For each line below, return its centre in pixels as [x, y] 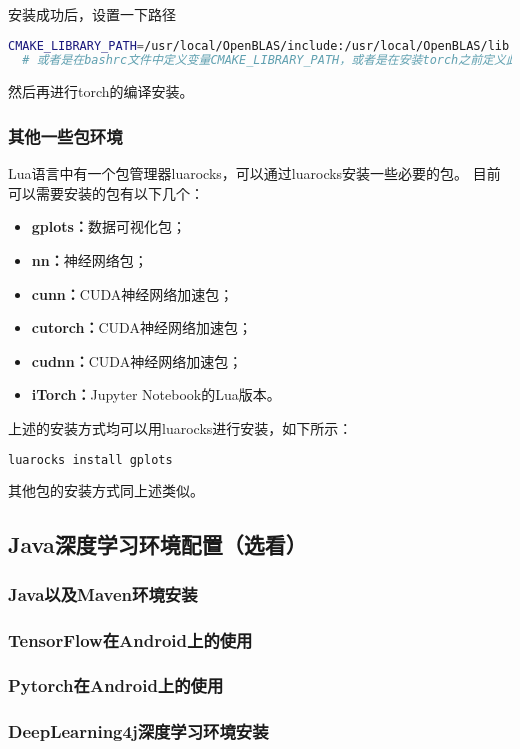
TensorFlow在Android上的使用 [130, 639]
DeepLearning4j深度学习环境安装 [138, 731]
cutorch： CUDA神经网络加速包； [141, 327]
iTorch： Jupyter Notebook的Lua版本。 [156, 394]
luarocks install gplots [90, 459]
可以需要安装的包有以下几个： [106, 192]
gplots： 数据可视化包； [108, 226]
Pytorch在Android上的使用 [116, 685]
